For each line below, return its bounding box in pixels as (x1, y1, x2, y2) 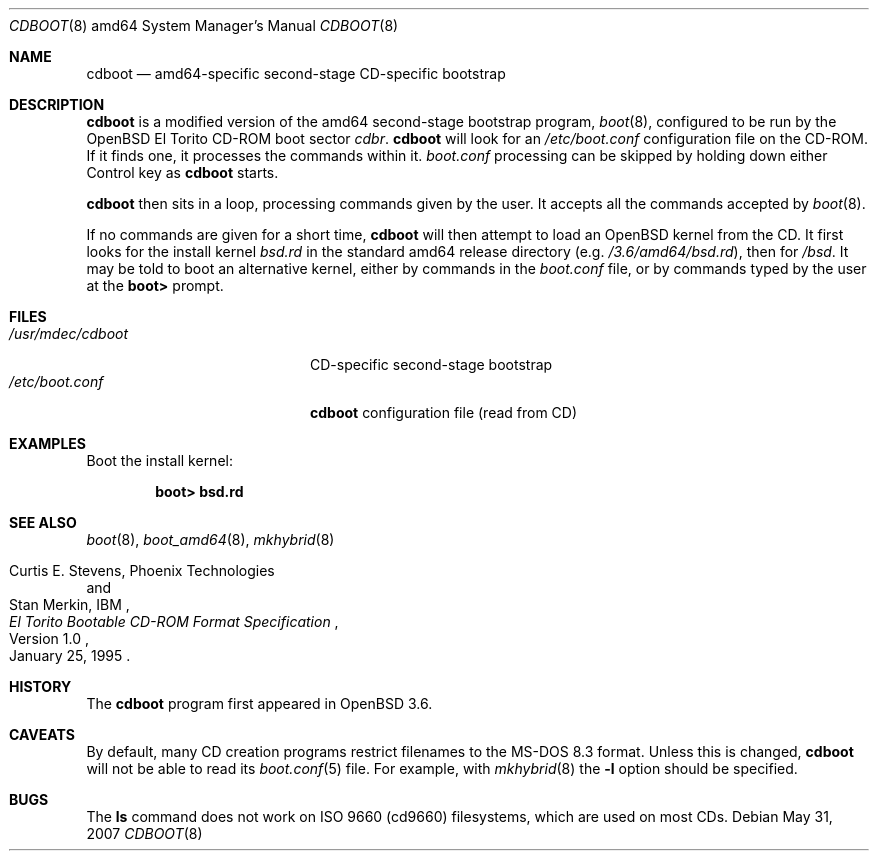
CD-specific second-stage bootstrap (310, 356, 553, 373)
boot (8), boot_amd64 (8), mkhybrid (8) (86, 531, 335, 548)
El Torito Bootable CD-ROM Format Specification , (9, 613, 339, 630)
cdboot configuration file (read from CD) (310, 404, 578, 421)
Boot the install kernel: (86, 452, 233, 469)
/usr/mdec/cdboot (9, 325, 129, 342)
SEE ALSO (9, 514, 77, 531)
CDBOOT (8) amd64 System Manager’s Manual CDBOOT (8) (9, 17, 399, 34)
